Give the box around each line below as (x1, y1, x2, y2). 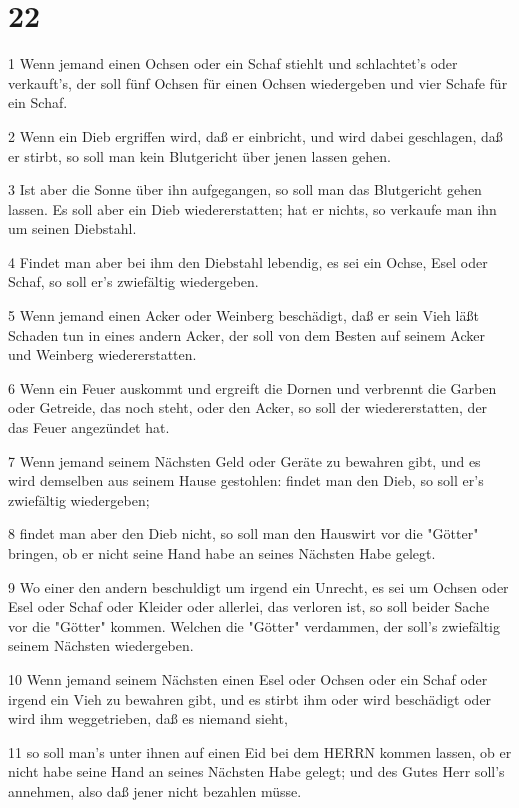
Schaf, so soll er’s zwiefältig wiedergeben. (8, 271, 259, 292)
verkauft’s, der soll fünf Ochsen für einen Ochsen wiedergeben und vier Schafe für (8, 72, 508, 93)
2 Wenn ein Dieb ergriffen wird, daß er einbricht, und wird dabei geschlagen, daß (8, 125, 503, 146)
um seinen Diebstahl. (8, 218, 137, 239)
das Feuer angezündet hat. (8, 417, 170, 438)
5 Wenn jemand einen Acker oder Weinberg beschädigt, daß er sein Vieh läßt (8, 305, 479, 326)
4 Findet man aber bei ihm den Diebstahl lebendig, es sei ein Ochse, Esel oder (8, 251, 488, 272)
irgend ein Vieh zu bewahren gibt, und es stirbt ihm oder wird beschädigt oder (8, 688, 492, 709)
